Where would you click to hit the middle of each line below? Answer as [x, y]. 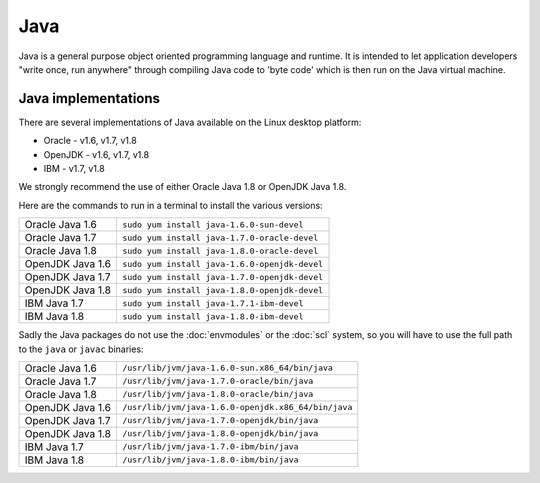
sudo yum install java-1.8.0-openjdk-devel [222, 290]
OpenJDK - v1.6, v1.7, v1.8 [96, 154]
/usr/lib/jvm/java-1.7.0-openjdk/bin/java [220, 420]
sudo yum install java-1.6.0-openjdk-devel [222, 263]
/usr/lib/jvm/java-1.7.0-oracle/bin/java [217, 381]
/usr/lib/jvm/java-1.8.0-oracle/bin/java [217, 394]
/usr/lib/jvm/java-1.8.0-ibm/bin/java [210, 460]
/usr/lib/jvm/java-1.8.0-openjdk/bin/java [220, 433]
